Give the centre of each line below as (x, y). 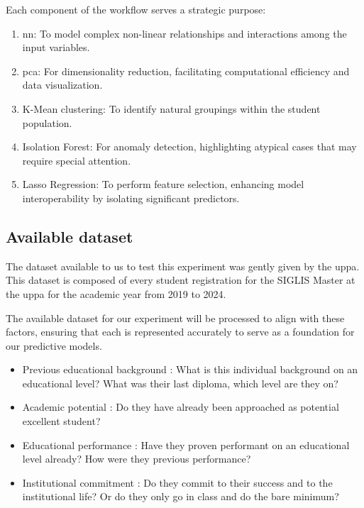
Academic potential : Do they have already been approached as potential (181, 407)
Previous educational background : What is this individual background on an (190, 369)
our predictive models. (54, 345)
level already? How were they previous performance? (137, 459)
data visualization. (62, 85)
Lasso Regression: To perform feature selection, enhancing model (163, 184)
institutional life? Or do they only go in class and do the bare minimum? (181, 496)
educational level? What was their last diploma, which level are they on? (180, 383)
